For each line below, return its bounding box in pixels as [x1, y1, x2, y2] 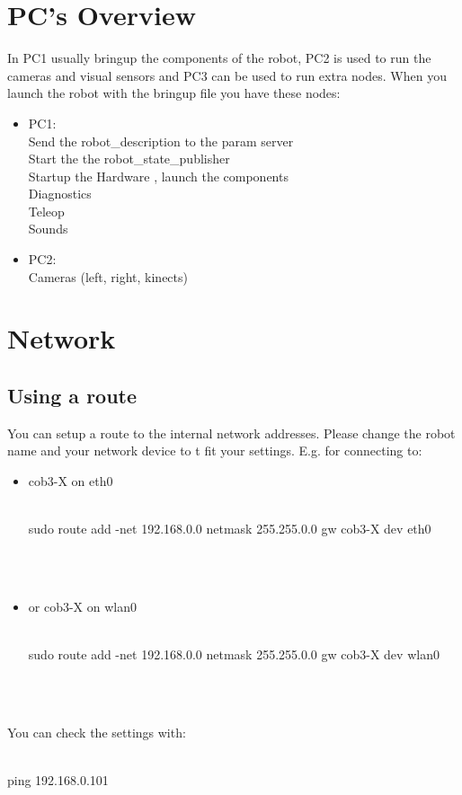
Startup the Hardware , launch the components [28, 166, 289, 185]
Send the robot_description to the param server [28, 131, 294, 150]
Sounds [28, 219, 68, 238]
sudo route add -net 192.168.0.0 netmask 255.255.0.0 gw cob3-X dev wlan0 [28, 645, 440, 664]
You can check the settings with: [7, 722, 186, 741]
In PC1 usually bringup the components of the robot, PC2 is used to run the [7, 49, 431, 67]
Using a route [7, 382, 138, 410]
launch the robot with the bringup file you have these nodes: [7, 84, 341, 102]
